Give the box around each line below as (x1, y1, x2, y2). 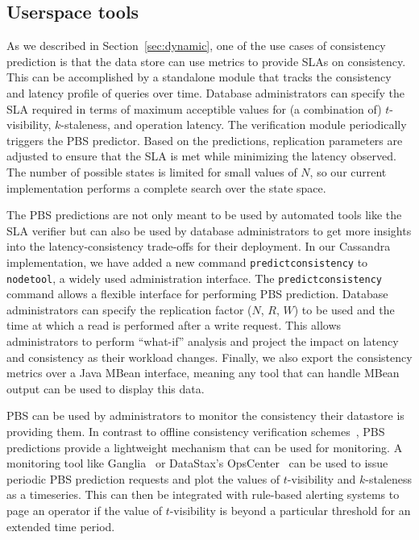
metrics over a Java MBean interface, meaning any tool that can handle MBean (6, 364, 400, 381)
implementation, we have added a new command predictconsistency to (6, 253, 368, 270)
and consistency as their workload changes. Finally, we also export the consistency (6, 348, 413, 365)
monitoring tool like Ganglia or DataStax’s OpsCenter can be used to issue (6, 455, 388, 471)
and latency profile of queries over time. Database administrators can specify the (6, 84, 404, 101)
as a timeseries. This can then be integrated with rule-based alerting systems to (6, 486, 400, 503)
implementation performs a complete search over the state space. (6, 179, 326, 196)
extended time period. (6, 517, 115, 534)
